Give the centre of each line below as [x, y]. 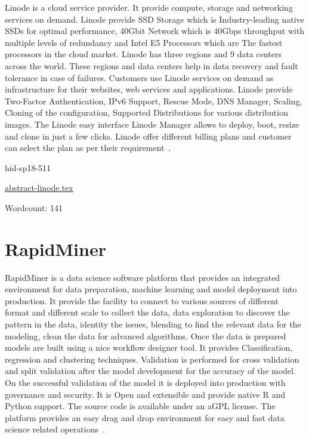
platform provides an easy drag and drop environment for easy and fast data [145, 417]
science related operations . [55, 429]
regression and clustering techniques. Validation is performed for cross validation [152, 359]
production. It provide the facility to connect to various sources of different [142, 300]
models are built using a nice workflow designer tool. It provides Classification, [149, 347]
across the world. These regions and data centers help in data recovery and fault [152, 65]
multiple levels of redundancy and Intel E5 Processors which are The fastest [144, 42]
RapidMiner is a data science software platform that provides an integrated [143, 277]
